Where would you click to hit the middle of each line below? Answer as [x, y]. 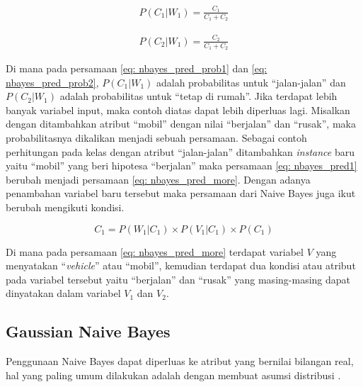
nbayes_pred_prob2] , [52, 82]
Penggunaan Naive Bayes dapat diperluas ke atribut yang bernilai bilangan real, [180, 361]
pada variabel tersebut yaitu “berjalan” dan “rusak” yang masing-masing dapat [178, 279]
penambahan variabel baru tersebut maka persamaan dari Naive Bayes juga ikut [181, 193]
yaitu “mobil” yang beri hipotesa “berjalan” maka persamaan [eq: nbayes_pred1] [181, 166]
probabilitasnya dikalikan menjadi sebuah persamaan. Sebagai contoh [156, 137]
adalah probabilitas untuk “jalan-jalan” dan [251, 82]
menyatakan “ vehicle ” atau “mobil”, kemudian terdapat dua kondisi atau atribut [181, 265]
